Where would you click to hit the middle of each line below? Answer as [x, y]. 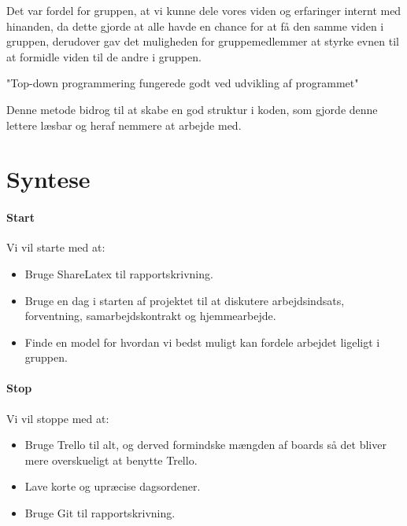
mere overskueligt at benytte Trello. [111, 460]
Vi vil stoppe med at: [58, 418]
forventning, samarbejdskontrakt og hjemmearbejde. [150, 316]
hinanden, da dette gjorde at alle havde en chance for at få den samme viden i [195, 26]
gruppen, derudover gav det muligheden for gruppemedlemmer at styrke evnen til [203, 41]
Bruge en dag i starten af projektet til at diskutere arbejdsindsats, [185, 300]
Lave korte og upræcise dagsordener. [113, 486]
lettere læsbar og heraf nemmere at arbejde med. [124, 125]
